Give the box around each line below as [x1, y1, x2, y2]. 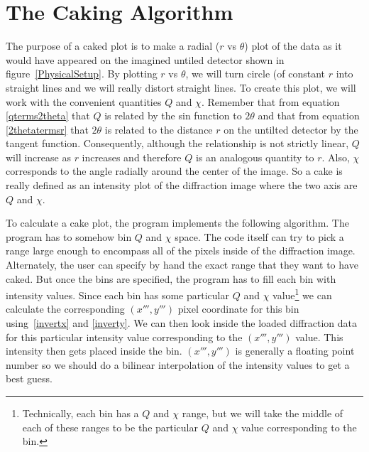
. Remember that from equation [201, 94, 340, 109]
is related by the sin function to [104, 108, 242, 123]
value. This [295, 329, 343, 344]
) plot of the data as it [244, 38, 342, 53]
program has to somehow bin [6, 229, 132, 244]
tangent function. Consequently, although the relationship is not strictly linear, [6, 136, 349, 151]
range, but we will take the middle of [182, 406, 343, 421]
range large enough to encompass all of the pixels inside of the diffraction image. [6, 243, 356, 258]
